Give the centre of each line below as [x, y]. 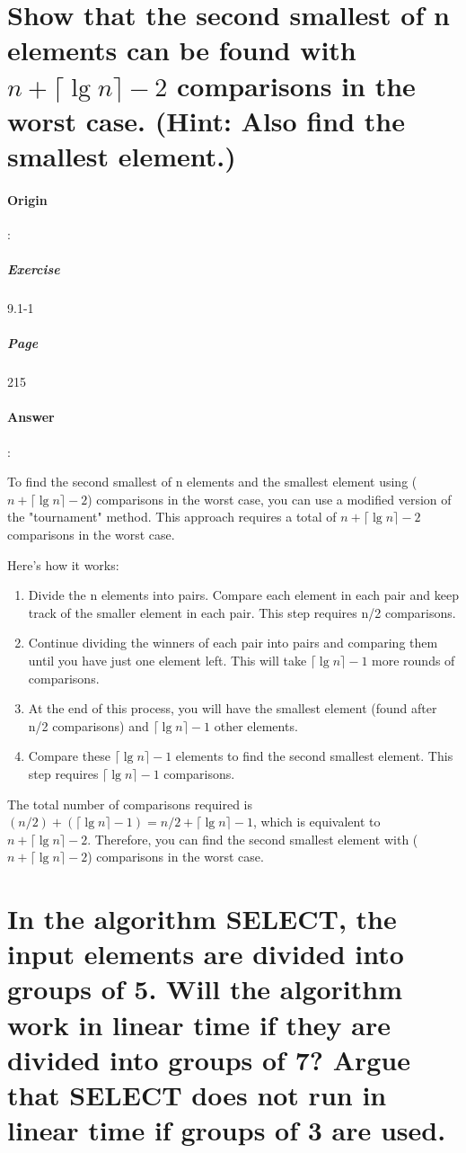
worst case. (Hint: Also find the [206, 120]
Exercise [34, 269]
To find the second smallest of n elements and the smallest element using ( [212, 482]
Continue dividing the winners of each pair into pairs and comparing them [233, 643]
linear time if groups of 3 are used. [227, 1130]
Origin [27, 199]
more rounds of [413, 660]
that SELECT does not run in [197, 1095]
